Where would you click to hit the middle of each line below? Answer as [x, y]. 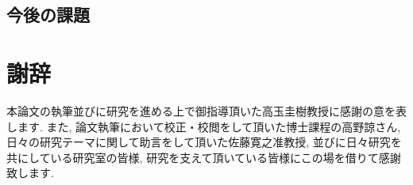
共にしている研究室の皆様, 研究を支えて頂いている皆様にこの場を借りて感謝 [204, 157]
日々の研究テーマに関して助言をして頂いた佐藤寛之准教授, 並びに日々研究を [204, 142]
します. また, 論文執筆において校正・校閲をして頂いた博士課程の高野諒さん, [204, 126]
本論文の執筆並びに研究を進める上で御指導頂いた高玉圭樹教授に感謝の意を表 [206, 110]
